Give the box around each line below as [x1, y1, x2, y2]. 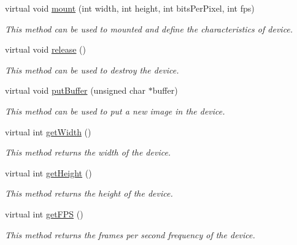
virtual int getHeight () [5, 166, 92, 179]
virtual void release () [5, 43, 87, 56]
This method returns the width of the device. [5, 146, 171, 159]
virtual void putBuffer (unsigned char [5, 84, 146, 97]
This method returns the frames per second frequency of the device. [5, 228, 255, 241]
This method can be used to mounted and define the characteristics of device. [5, 22, 293, 35]
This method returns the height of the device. [5, 187, 173, 200]
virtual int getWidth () [5, 125, 91, 138]
